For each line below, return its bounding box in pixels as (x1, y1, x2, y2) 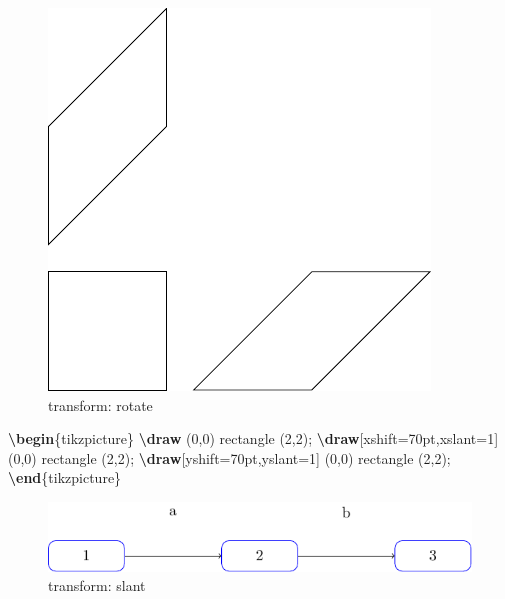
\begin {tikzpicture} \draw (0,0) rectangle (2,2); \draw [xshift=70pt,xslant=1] (8, 428, 499, 449)
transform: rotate (48, 394, 153, 415)
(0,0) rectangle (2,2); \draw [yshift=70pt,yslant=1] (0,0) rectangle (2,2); (8, 447, 451, 468)
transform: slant (48, 575, 146, 596)
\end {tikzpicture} (8, 467, 122, 488)
